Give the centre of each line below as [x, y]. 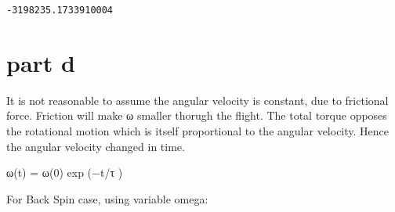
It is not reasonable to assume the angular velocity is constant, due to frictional [197, 100]
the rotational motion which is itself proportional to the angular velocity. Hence [198, 130]
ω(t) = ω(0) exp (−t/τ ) [65, 172]
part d [41, 62]
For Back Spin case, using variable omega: [107, 198]
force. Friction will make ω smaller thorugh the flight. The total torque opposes [197, 115]
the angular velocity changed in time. [96, 146]
